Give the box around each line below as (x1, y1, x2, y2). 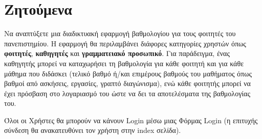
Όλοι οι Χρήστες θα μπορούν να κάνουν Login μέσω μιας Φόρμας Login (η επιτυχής (4, 115, 258, 125)
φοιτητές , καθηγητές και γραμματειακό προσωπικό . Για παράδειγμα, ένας (4, 48, 230, 59)
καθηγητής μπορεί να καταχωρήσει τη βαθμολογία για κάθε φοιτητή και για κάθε (4, 58, 244, 68)
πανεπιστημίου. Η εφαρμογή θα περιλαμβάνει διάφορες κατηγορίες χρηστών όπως (4, 38, 246, 48)
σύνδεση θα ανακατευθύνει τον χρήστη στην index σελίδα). (4, 125, 181, 135)
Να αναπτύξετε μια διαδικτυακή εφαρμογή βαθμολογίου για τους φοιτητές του (4, 28, 236, 39)
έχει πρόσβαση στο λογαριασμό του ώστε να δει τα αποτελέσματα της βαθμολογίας (4, 88, 250, 98)
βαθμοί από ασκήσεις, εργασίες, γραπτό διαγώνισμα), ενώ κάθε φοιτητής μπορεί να (4, 78, 251, 89)
